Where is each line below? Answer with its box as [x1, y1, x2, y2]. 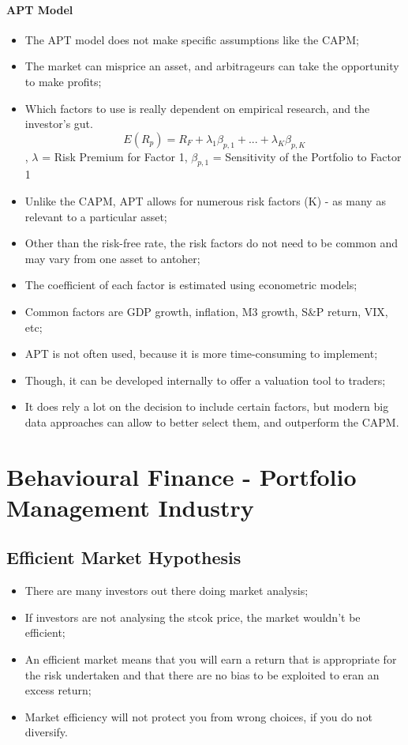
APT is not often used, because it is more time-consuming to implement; [24, 345, 378, 362]
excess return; [24, 682, 92, 698]
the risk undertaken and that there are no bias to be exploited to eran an [24, 666, 380, 683]
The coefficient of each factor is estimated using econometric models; [24, 277, 357, 293]
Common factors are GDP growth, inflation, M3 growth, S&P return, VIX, [24, 303, 388, 319]
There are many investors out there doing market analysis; [24, 582, 309, 599]
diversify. [24, 724, 68, 740]
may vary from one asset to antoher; [24, 250, 200, 266]
